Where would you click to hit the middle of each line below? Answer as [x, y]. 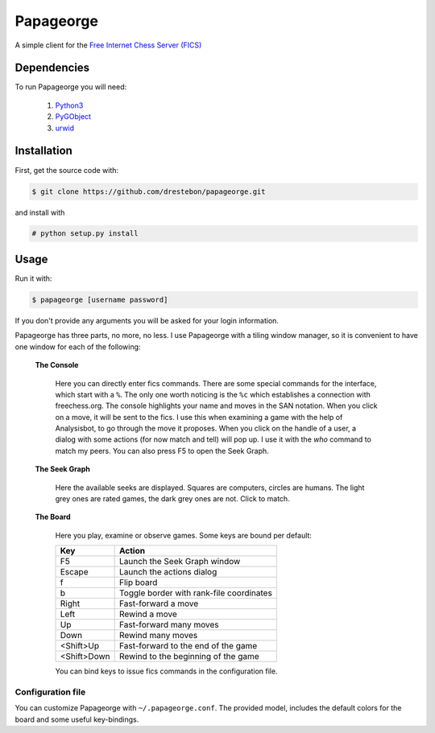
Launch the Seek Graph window [180, 562]
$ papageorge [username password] [100, 299]
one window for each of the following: [78, 347]
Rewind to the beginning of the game [189, 657]
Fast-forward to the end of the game [188, 646]
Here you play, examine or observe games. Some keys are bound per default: [183, 535]
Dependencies [52, 68]
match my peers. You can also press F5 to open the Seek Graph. [162, 451]
